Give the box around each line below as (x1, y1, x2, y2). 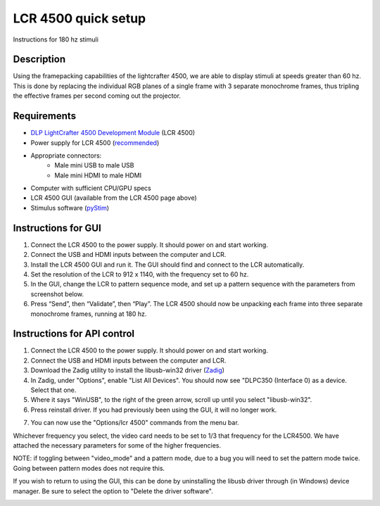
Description (13, 53, 66, 65)
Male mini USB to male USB (54, 161, 134, 170)
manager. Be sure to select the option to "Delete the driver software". (13, 486, 214, 495)
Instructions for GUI (13, 222, 101, 234)
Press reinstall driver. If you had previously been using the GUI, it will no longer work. (30, 405, 277, 414)
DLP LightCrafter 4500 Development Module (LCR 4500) (30, 129, 196, 137)
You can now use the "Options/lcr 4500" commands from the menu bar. (30, 419, 239, 427)
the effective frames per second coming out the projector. (13, 91, 181, 100)
